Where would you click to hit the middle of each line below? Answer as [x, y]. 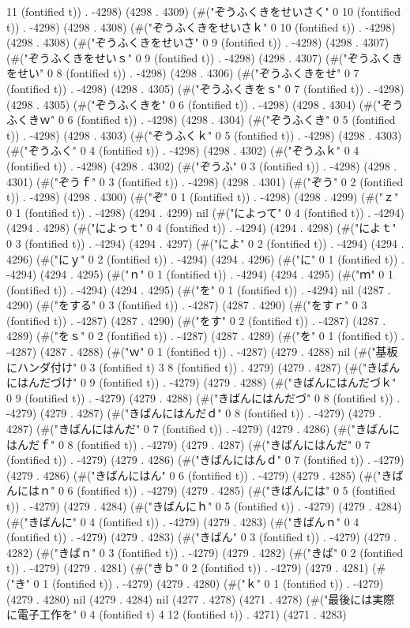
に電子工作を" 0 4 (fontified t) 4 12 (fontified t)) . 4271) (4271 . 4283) [177, 614]
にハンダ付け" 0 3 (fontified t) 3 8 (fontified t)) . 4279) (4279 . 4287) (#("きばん [203, 366]
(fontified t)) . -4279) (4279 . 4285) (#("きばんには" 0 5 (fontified [236, 490]
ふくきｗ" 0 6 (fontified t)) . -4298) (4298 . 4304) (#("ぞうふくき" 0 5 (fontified [201, 120]
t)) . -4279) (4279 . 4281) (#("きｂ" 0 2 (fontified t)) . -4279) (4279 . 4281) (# [196, 568]
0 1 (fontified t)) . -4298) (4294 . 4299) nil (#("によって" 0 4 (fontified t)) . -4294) [206, 212]
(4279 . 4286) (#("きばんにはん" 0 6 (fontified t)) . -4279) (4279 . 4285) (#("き [199, 475]
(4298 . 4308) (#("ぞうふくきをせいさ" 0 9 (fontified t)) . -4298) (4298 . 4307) [198, 42]
